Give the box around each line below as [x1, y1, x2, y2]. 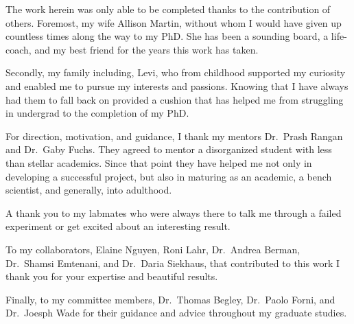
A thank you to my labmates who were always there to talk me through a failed [5, 205, 342, 220]
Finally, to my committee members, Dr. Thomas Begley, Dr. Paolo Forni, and [5, 292, 335, 306]
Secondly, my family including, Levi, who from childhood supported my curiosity [5, 65, 346, 80]
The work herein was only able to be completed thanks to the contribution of [5, 2, 331, 16]
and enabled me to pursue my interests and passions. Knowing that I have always [5, 78, 349, 93]
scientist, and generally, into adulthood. [5, 183, 172, 197]
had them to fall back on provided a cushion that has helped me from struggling [5, 92, 344, 106]
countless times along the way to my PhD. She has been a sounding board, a [5, 29, 329, 43]
